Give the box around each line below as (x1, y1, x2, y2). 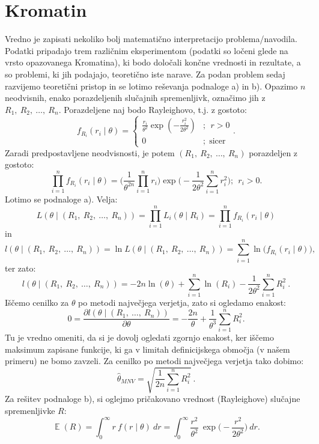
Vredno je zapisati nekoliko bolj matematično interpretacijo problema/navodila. (5, 32, 297, 45)
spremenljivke (5, 404, 55, 416)
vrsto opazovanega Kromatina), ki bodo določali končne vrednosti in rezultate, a (5, 56, 301, 68)
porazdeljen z (249, 146, 298, 159)
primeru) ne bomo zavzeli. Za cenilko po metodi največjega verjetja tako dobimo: (5, 354, 304, 367)
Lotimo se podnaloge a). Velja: (5, 193, 118, 205)
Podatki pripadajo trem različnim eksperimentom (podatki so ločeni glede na (5, 44, 288, 56)
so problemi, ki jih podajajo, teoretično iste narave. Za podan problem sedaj (5, 67, 285, 80)
